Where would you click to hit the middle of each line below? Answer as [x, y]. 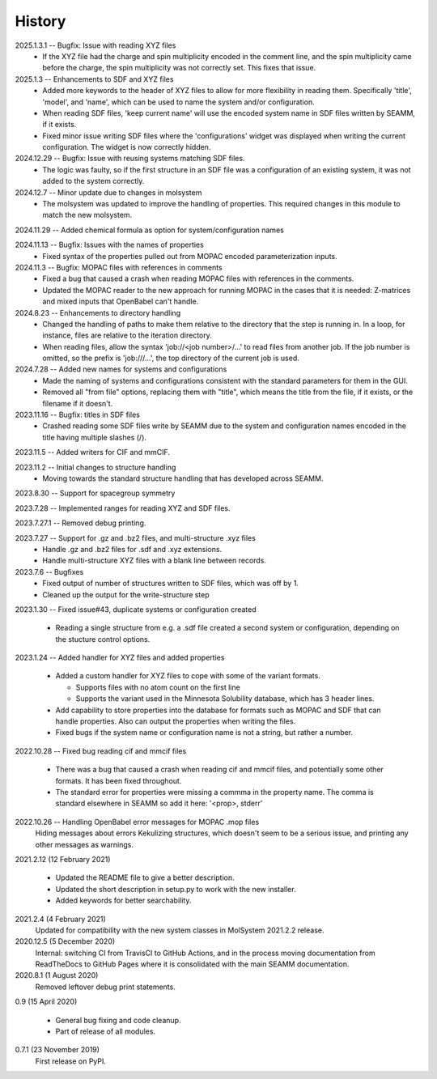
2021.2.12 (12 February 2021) [63, 859]
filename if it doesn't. [78, 403]
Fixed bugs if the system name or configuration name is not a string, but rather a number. [204, 733]
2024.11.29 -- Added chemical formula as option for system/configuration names [150, 230]
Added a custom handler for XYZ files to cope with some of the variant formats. [188, 676]
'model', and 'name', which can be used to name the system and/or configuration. [178, 102]
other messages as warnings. [84, 844]
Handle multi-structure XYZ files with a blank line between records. [155, 561]
